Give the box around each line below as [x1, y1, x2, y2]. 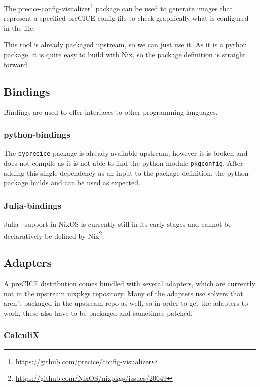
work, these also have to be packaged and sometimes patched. [4, 307, 193, 318]
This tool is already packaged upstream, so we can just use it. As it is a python [4, 39, 247, 50]
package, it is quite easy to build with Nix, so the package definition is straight [4, 49, 246, 60]
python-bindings [4, 128, 70, 140]
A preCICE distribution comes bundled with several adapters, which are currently [4, 278, 255, 288]
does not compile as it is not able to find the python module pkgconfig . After [4, 157, 243, 168]
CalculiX [4, 329, 40, 341]
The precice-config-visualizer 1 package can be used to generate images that [4, 2, 233, 13]
